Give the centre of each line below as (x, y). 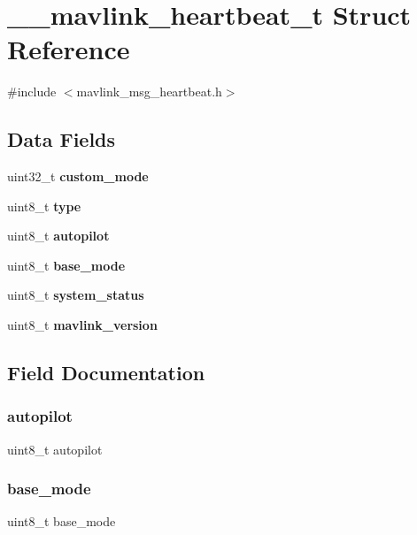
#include (32, 92)
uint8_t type (44, 206)
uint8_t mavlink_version (82, 325)
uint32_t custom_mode (78, 176)
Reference (69, 49)
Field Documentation (106, 373)
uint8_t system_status (76, 295)
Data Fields (62, 139)
